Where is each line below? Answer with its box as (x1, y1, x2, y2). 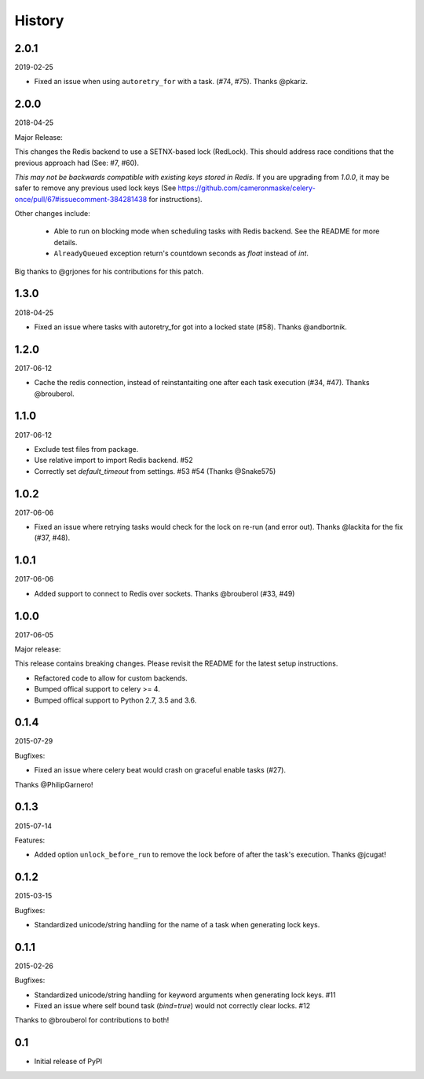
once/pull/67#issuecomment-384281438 (14, 194, 148, 204)
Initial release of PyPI (34, 1057, 102, 1066)
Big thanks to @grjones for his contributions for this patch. (14, 266, 204, 276)
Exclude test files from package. (34, 444, 139, 453)
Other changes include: (14, 209, 90, 218)
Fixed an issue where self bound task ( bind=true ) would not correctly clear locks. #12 (34, 1001, 310, 1011)
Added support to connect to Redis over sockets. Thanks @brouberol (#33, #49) (34, 589, 295, 598)
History (14, 12, 64, 29)
